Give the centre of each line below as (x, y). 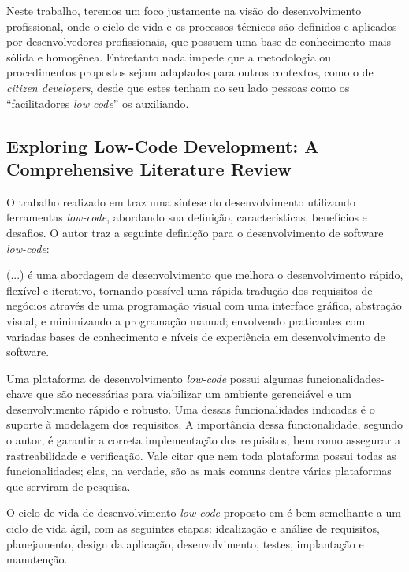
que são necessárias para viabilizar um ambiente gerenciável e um (194, 394)
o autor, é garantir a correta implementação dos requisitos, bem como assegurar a (203, 440)
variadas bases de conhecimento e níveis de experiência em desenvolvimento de (196, 336)
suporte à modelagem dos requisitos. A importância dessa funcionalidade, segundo (205, 424)
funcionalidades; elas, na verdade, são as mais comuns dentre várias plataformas (199, 471)
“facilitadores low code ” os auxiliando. (98, 103)
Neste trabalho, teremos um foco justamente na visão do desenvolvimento (184, 10)
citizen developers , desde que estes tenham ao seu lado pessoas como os (178, 87)
